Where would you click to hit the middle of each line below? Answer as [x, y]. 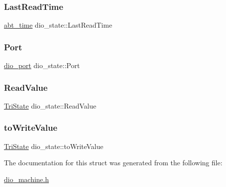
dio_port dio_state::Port [42, 65]
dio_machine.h [27, 179]
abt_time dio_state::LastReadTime [58, 25]
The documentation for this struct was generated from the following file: [113, 163]
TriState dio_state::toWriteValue [54, 146]
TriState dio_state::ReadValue [50, 105]
